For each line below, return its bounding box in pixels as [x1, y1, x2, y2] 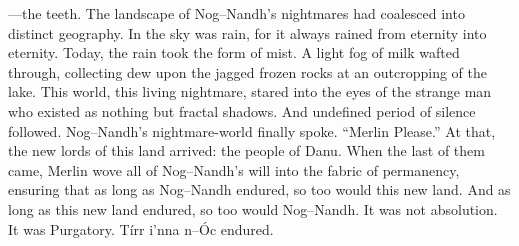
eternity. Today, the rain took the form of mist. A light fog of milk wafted [8, 42, 460, 63]
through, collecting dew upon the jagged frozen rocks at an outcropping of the [8, 61, 487, 82]
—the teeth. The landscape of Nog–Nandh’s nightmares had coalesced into [8, 3, 465, 23]
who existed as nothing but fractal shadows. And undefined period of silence [8, 100, 476, 121]
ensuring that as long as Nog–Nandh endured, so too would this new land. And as [8, 179, 511, 200]
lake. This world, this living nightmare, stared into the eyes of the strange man [8, 81, 492, 102]
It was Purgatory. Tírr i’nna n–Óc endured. [8, 218, 274, 239]
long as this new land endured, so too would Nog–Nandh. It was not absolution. [8, 198, 498, 219]
